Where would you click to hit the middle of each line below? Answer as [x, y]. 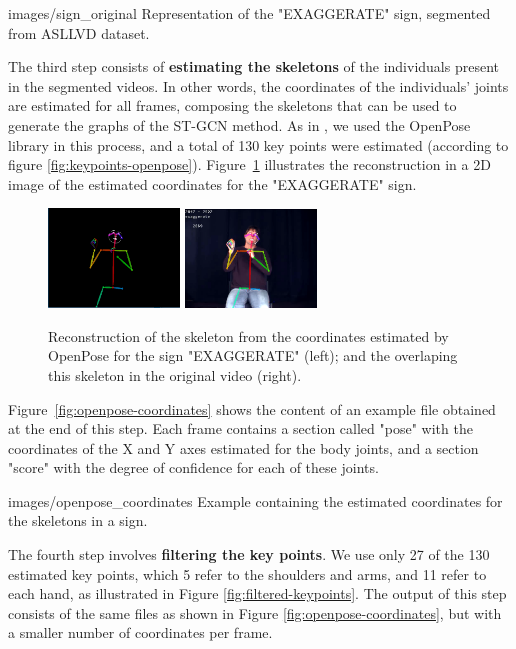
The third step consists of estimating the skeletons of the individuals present [253, 66]
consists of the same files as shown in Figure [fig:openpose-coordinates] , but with [255, 612]
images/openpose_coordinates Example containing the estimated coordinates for [255, 500]
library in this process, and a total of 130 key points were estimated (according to [258, 144]
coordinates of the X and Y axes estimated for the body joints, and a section [243, 447]
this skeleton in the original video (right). [175, 374]
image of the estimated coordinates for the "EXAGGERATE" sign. [212, 183]
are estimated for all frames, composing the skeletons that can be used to [232, 105]
